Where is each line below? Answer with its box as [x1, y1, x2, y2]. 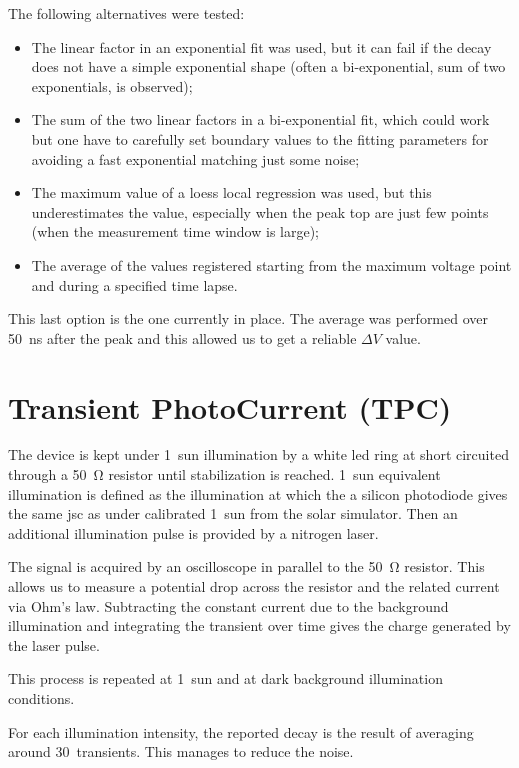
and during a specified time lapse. [31, 274, 238, 295]
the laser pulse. [8, 634, 100, 655]
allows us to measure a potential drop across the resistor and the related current [8, 576, 500, 596]
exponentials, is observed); [31, 75, 193, 96]
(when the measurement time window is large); [31, 221, 319, 242]
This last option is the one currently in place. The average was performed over [8, 308, 489, 329]
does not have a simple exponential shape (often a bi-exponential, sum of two [31, 56, 506, 77]
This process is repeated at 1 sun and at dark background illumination [8, 668, 443, 689]
